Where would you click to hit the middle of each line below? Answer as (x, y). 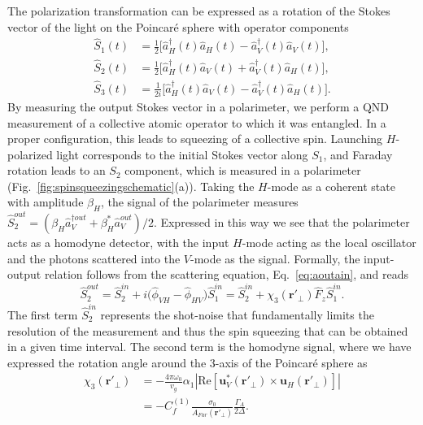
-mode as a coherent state (331, 186)
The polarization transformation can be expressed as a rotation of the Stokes (199, 11)
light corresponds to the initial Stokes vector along (182, 154)
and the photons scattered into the (94, 258)
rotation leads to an (57, 170)
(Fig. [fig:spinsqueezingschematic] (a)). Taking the (131, 186)
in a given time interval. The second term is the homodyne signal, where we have (209, 347)
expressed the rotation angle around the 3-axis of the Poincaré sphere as (188, 362)
